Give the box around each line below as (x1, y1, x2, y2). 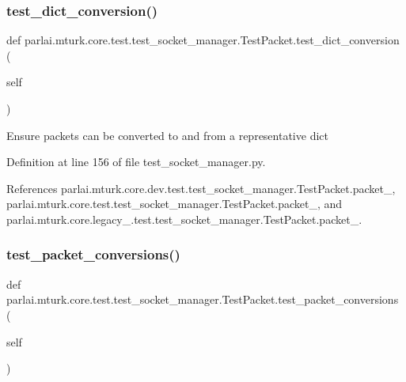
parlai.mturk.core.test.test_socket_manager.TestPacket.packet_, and (6, 195, 343, 212)
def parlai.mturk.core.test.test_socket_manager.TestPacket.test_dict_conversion (6, 32, 400, 48)
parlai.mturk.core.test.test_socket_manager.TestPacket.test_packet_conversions (6, 291, 399, 308)
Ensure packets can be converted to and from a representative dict (6, 127, 328, 143)
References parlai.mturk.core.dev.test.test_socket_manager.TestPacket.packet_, (6, 180, 396, 196)
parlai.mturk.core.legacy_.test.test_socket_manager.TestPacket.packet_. (6, 210, 362, 227)
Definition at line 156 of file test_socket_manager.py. (6, 153, 266, 170)
